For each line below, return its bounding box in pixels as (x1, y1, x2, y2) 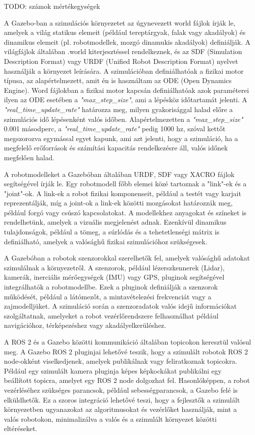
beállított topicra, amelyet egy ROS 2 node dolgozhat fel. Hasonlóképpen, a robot (4, 375, 250, 385)
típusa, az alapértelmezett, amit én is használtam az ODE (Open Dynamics (4, 75, 232, 86)
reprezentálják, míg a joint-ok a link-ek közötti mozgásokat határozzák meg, (4, 198, 233, 208)
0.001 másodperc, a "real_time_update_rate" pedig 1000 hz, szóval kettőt (4, 123, 226, 134)
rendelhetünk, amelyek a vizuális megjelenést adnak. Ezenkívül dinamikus (4, 217, 227, 227)
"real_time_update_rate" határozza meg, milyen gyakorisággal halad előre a (4, 104, 233, 114)
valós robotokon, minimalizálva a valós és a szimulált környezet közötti (4, 413, 217, 424)
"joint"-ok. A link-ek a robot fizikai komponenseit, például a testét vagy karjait (4, 188, 241, 198)
